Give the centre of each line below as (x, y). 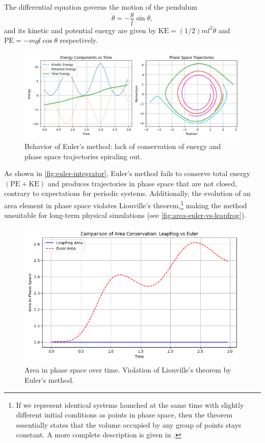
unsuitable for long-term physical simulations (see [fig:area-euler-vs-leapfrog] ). (125, 215)
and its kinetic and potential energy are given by (80, 30)
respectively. (79, 40)
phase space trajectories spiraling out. (83, 156)
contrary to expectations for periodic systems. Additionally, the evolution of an (127, 193)
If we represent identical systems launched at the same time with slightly (130, 404)
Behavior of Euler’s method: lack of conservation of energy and (123, 146)
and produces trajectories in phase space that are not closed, (142, 183)
